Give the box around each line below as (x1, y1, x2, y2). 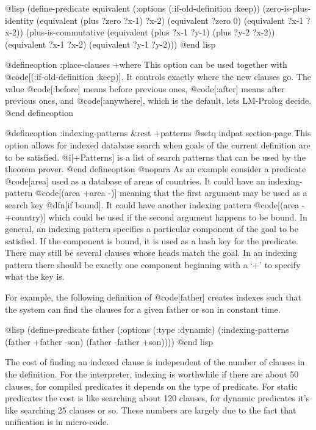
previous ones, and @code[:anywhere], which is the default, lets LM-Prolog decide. (5, 94, 312, 107)
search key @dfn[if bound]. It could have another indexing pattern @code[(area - (5, 198, 305, 211)
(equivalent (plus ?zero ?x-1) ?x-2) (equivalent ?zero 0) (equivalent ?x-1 (36, 13, 304, 26)
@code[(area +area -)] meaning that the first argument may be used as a (35, 186, 307, 199)
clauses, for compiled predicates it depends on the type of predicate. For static (5, 379, 298, 392)
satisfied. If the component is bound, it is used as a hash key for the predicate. (5, 234, 298, 247)
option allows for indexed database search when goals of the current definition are (5, 138, 311, 151)
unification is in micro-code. (5, 415, 109, 428)
